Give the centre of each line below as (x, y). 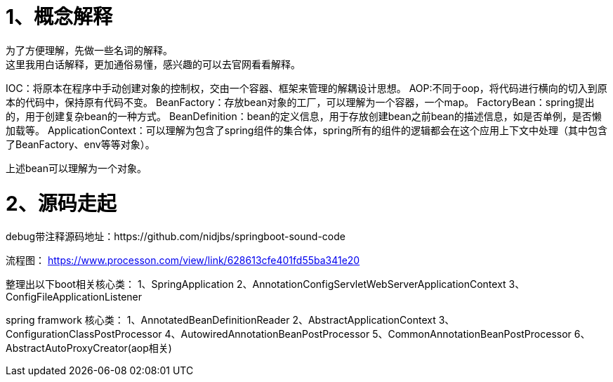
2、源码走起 (61, 203)
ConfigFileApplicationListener (74, 297)
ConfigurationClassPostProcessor (84, 334)
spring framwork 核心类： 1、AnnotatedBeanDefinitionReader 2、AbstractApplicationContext (221, 320)
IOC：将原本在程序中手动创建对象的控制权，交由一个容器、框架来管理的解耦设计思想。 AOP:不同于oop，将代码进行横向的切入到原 (306, 88)
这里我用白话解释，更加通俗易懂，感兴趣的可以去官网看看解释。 (153, 64)
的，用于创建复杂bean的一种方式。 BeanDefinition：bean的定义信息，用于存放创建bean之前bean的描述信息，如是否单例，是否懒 (304, 116)
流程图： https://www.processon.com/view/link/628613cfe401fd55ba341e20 (183, 261)
